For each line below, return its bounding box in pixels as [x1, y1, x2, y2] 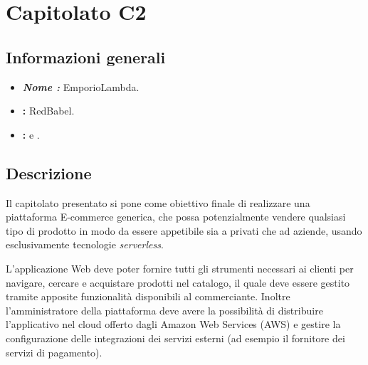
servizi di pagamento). [6, 344, 102, 359]
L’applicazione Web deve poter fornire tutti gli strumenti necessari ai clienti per [6, 260, 354, 275]
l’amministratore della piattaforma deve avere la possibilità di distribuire [6, 302, 323, 317]
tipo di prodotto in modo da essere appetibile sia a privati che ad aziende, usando [6, 223, 362, 238]
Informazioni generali [6, 46, 166, 68]
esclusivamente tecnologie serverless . [6, 237, 164, 252]
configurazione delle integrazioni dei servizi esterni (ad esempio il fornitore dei [6, 330, 345, 345]
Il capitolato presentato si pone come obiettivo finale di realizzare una [6, 195, 310, 210]
